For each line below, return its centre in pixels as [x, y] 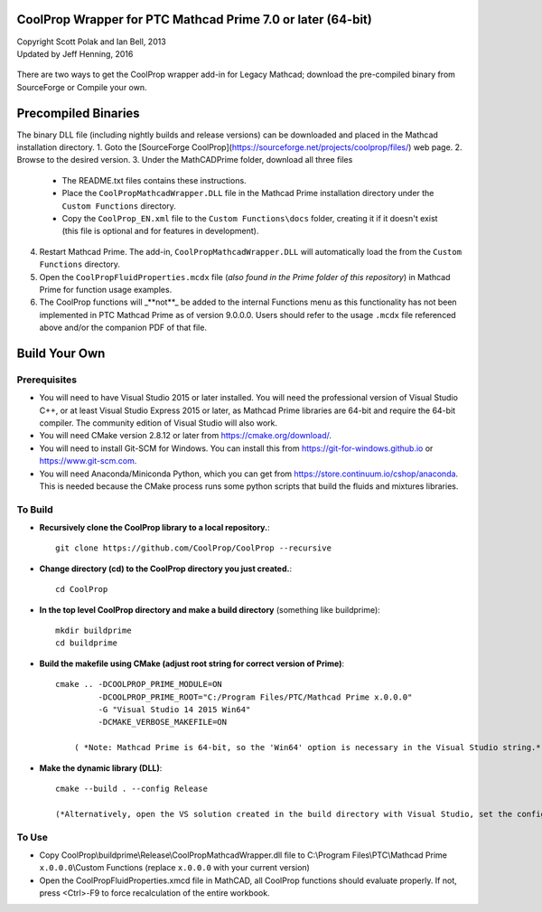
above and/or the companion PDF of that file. [123, 328]
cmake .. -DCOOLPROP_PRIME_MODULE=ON [139, 684]
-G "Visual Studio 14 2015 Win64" [174, 710]
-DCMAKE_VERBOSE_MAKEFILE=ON [163, 722]
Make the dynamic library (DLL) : [101, 767]
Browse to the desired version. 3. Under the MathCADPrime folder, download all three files [185, 160]
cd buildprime [86, 643]
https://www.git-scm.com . [88, 461]
